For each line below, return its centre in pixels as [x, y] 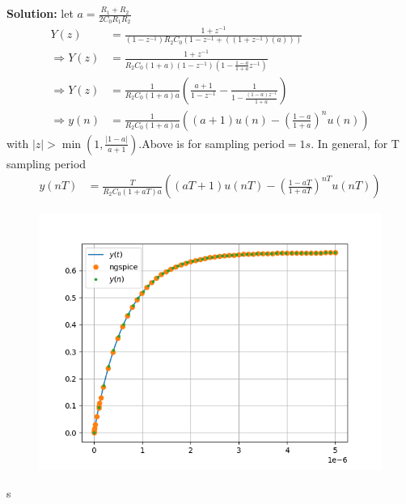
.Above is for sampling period [211, 143]
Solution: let [40, 13]
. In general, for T [355, 143]
